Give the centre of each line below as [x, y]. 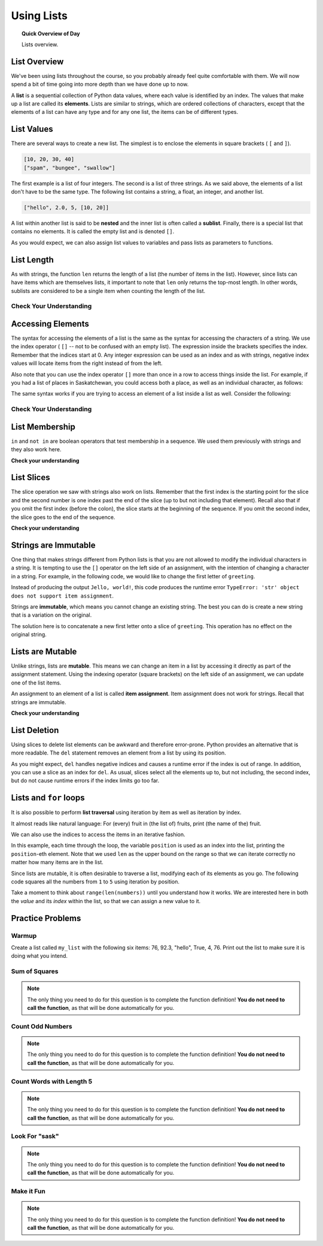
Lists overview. [40, 44]
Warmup [24, 936]
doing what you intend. [39, 956]
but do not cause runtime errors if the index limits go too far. [85, 781]
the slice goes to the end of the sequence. [63, 517]
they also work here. [36, 449]
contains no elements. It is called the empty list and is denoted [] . [93, 231]
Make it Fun [28, 1191]
